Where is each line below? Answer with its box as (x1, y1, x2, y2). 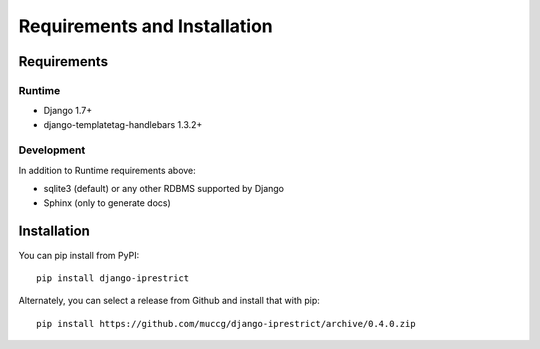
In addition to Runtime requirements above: (18, 164, 197, 176)
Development (18, 143, 86, 157)
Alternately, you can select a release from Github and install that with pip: (18, 295, 320, 307)
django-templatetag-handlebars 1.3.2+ (43, 118, 203, 130)
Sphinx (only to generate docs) (43, 196, 172, 209)
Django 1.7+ (43, 105, 93, 117)
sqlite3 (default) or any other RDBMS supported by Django (43, 183, 285, 195)
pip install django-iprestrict (36, 272, 190, 284)
